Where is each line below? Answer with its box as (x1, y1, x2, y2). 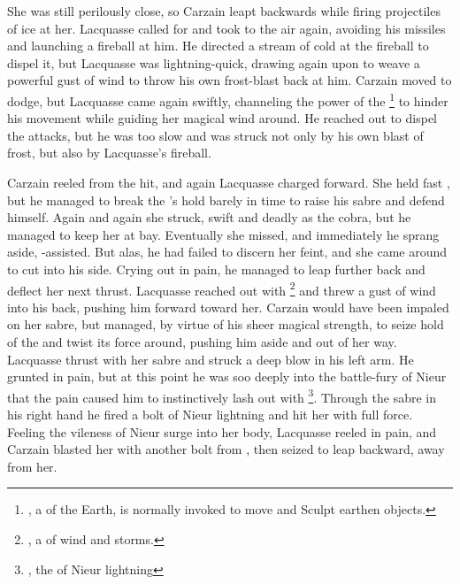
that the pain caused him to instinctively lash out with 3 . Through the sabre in (7, 385, 436, 406)
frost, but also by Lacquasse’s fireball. (7, 143, 211, 162)
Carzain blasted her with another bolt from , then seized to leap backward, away (7, 440, 445, 458)
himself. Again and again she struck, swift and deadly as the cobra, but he (7, 208, 411, 227)
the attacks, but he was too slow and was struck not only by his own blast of (7, 126, 424, 144)
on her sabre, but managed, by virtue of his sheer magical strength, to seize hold (7, 315, 444, 334)
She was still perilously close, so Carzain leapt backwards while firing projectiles (7, 2, 441, 19)
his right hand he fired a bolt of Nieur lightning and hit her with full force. (7, 405, 413, 424)
